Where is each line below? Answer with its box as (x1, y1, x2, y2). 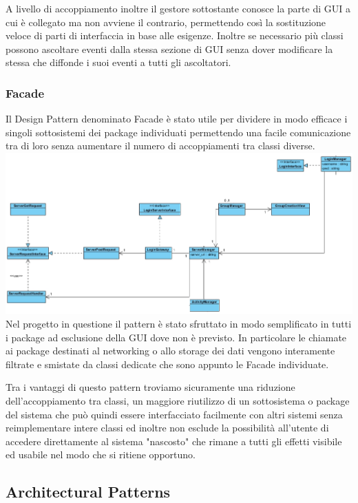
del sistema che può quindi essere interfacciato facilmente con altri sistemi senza (6, 407, 343, 421)
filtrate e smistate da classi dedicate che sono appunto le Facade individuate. (6, 356, 329, 371)
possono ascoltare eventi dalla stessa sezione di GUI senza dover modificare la (6, 41, 333, 56)
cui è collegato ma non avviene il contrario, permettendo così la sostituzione (6, 14, 326, 29)
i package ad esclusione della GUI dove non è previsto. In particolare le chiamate (6, 330, 347, 344)
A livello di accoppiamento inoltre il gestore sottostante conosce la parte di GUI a (6, 1, 350, 15)
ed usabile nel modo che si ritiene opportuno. (6, 447, 196, 462)
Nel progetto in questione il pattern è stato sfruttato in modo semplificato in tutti (6, 317, 352, 331)
